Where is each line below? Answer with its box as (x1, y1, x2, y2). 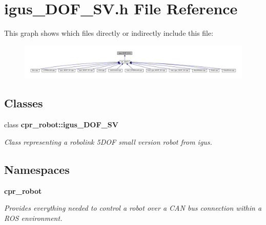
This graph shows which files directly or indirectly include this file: (4, 28, 214, 38)
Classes (4, 95, 43, 111)
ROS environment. (4, 212, 63, 223)
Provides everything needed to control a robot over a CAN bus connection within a (4, 202, 262, 213)
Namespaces (4, 161, 70, 177)
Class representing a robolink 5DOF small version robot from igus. (4, 136, 212, 147)
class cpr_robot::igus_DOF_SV (4, 119, 118, 130)
